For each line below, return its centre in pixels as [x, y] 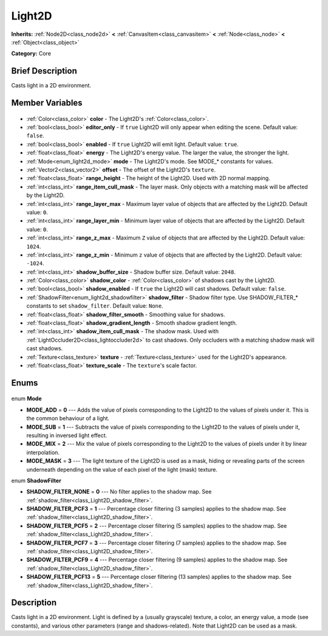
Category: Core [31, 54]
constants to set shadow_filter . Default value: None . [95, 306]
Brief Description [44, 71]
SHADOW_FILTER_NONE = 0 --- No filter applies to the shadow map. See [119, 492]
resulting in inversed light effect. [67, 435]
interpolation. [43, 452]
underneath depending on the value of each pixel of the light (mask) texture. [122, 469]
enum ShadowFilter [36, 480]
